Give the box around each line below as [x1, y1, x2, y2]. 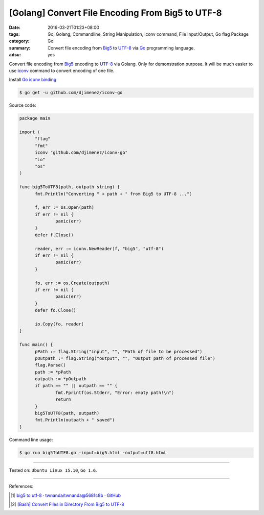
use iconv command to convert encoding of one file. [9, 68, 115, 74]
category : [9, 38, 30, 44]
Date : [9, 25, 21, 30]
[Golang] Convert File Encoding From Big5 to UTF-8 [9, 7, 222, 18]
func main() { [19, 342, 53, 347]
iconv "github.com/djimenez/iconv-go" [35, 150, 128, 155]
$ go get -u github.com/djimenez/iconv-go [19, 90, 123, 96]
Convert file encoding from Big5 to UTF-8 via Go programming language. [47, 45, 195, 51]
